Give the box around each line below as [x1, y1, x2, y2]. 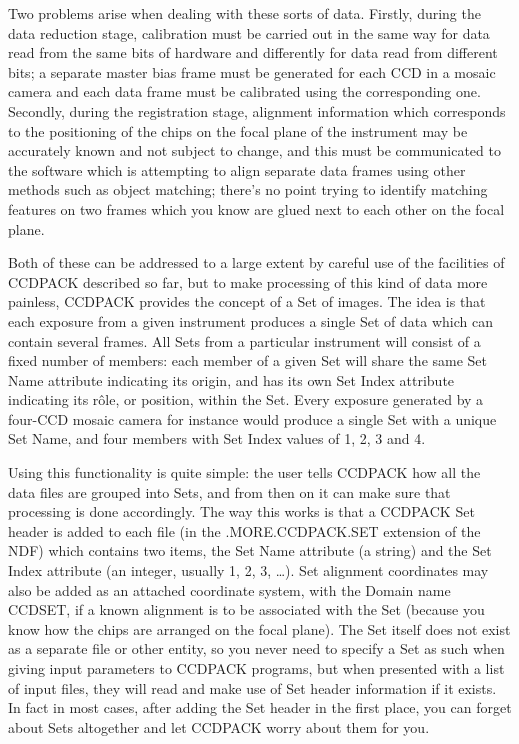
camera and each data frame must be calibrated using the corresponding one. [8, 81, 481, 102]
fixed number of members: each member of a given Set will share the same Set [8, 350, 488, 371]
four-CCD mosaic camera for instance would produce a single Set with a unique [8, 408, 497, 429]
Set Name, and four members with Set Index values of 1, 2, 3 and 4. [8, 428, 426, 449]
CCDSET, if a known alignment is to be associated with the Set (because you [8, 599, 485, 620]
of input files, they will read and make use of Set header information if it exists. [8, 677, 497, 698]
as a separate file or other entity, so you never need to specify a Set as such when [8, 638, 505, 659]
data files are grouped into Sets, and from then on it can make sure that [8, 481, 451, 502]
